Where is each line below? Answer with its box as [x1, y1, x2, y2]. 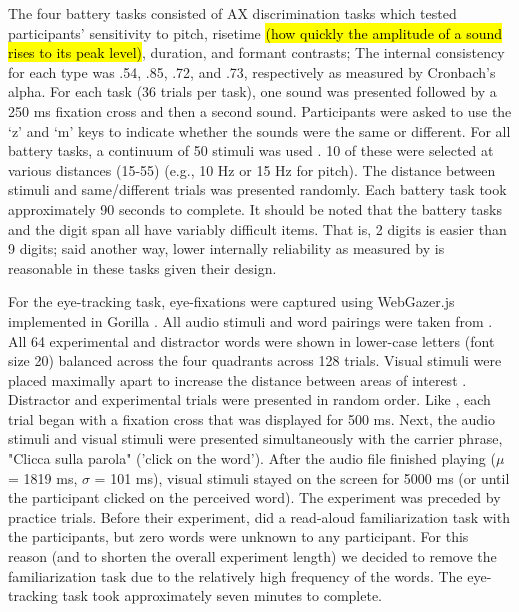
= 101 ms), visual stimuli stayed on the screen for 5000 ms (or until [94, 467, 510, 488]
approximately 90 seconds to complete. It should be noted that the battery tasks [8, 198, 502, 219]
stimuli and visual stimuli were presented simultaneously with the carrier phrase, [8, 428, 503, 449]
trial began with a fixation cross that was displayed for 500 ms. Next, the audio [8, 408, 496, 429]
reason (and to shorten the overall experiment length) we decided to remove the [8, 546, 497, 567]
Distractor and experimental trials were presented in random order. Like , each [8, 389, 491, 410]
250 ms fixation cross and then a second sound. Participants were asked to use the [8, 100, 512, 121]
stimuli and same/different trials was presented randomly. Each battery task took [8, 179, 507, 200]
